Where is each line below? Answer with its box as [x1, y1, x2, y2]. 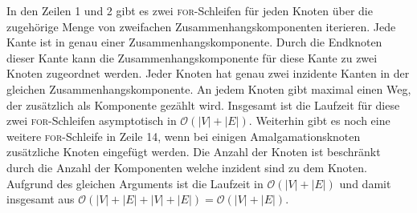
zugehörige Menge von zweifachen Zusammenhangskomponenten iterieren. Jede [6, 18, 396, 34]
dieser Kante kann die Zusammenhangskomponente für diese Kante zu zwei [6, 49, 378, 66]
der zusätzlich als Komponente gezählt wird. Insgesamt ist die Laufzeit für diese [6, 96, 400, 113]
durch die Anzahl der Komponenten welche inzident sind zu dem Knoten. [6, 159, 367, 175]
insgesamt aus [6, 191, 75, 207]
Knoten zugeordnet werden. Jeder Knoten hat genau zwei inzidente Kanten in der [6, 65, 410, 82]
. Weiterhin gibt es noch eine [248, 112, 390, 129]
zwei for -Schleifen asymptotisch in [6, 112, 177, 129]
